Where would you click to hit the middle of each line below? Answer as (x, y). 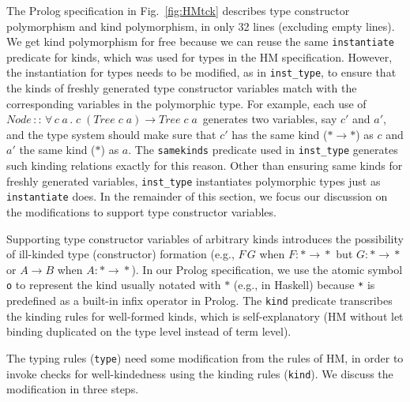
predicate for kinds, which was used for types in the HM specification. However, (199, 56)
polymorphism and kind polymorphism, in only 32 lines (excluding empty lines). (201, 26)
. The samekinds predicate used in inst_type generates (263, 150)
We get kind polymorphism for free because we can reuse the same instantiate (200, 41)
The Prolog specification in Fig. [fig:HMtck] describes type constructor (178, 10)
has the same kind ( (280, 134)
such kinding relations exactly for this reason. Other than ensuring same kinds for (205, 165)
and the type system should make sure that (111, 134)
